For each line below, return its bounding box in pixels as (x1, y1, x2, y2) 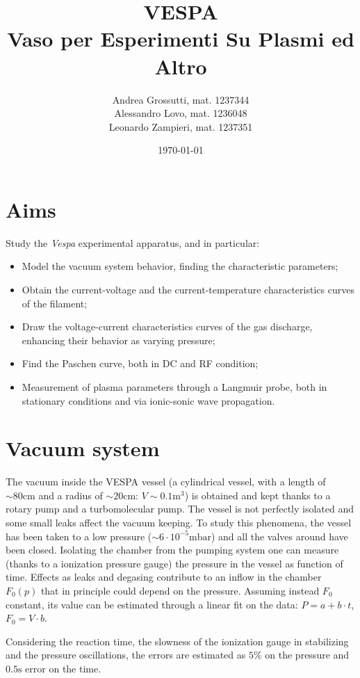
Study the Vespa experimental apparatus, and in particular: (6, 235, 260, 250)
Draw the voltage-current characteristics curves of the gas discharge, (22, 319, 313, 334)
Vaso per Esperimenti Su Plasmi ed (7, 24, 354, 53)
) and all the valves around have (211, 528, 348, 543)
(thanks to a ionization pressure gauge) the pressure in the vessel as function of (6, 556, 343, 570)
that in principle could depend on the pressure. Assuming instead (40, 583, 320, 598)
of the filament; (22, 296, 88, 310)
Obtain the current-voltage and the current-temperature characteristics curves (22, 282, 354, 296)
